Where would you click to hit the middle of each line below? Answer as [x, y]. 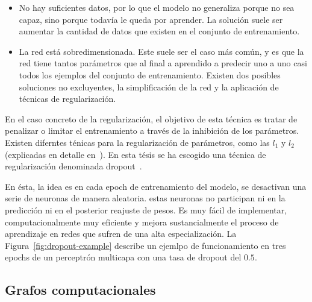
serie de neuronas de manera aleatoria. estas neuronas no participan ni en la [145, 198]
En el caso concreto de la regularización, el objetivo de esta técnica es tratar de [151, 118]
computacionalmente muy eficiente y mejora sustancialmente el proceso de [142, 222]
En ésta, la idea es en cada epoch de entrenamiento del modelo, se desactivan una [156, 186]
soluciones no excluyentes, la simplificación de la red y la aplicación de [149, 87]
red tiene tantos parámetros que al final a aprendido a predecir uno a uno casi [163, 63]
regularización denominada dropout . [73, 166]
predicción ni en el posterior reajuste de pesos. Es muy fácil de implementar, [146, 209]
